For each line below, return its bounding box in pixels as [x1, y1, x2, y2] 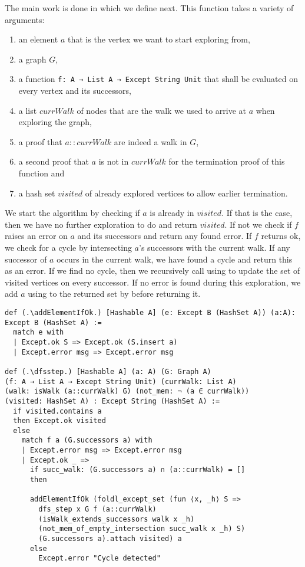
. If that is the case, [221, 207, 293, 219]
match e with [13, 328, 64, 337]
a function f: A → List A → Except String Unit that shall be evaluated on [18, 73, 298, 85]
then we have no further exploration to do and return [5, 218, 197, 230]
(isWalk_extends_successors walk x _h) [38, 514, 195, 523]
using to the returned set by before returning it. [28, 287, 201, 300]
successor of [5, 253, 47, 265]
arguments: [5, 13, 45, 25]
